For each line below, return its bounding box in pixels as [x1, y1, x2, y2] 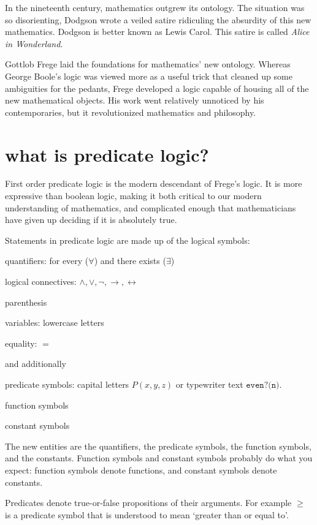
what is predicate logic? [5, 142, 209, 167]
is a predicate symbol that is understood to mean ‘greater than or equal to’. [5, 508, 289, 521]
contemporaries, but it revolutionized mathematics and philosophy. [5, 105, 256, 118]
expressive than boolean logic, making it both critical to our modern [5, 189, 262, 202]
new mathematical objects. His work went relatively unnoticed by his [5, 94, 264, 107]
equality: [5, 336, 37, 349]
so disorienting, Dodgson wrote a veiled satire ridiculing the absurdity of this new [5, 13, 311, 26]
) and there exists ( [94, 254, 166, 267]
